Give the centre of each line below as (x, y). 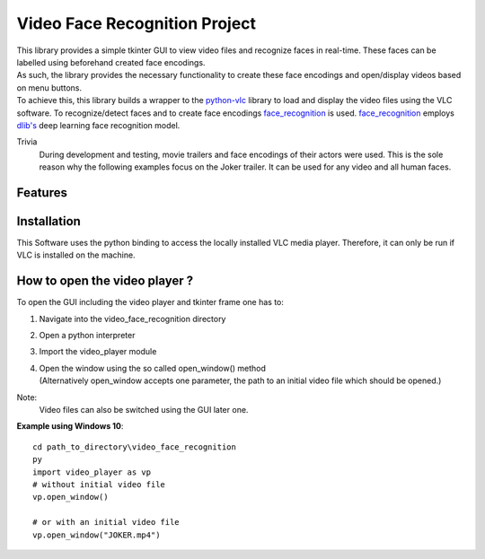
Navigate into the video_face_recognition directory (132, 319)
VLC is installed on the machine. (76, 255)
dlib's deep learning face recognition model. (98, 125)
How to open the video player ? (105, 281)
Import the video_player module (98, 352)
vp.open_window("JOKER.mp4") (97, 535)
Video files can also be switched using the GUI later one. (144, 410)
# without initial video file (99, 484)
